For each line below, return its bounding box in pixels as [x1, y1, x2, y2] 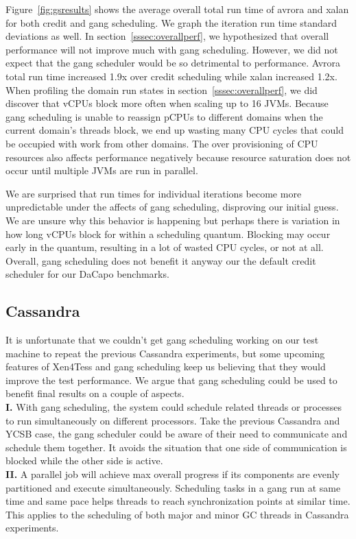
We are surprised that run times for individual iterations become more [5, 186, 302, 200]
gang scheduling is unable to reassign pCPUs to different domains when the [5, 109, 323, 123]
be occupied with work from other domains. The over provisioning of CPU [5, 136, 318, 150]
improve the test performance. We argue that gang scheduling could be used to [5, 372, 337, 387]
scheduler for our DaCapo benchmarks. [5, 267, 169, 281]
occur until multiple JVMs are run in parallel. [5, 163, 198, 178]
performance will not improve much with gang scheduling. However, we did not [5, 42, 338, 56]
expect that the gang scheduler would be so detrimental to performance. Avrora [5, 56, 341, 70]
